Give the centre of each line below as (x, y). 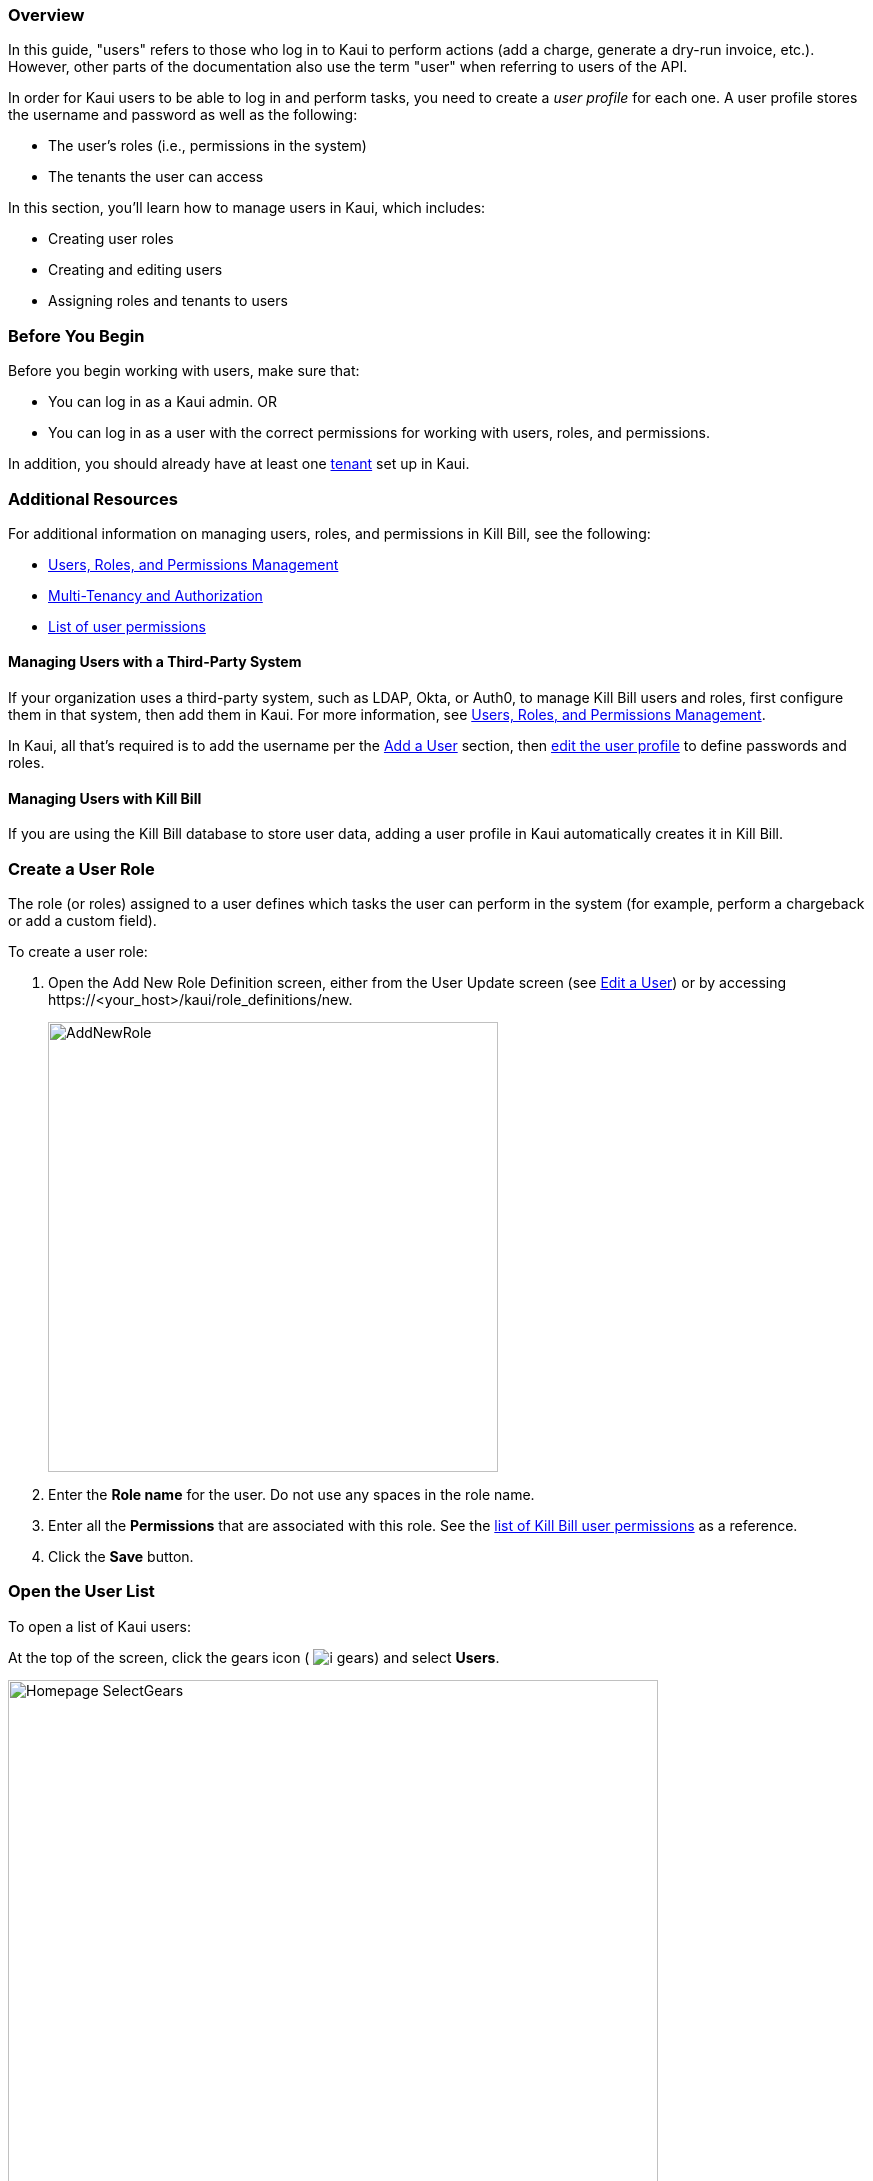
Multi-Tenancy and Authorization (155, 595)
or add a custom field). (82, 921)
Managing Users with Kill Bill (105, 798)
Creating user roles (111, 239)
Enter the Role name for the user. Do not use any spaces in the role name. (291, 1495)
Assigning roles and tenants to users (168, 301)
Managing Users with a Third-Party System (155, 662)
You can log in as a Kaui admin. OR (163, 402)
